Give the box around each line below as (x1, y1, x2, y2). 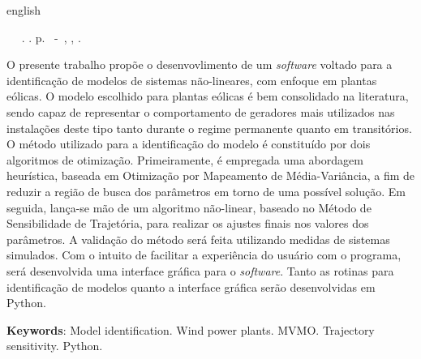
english (6, 2, 41, 18)
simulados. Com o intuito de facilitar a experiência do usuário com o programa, (6, 246, 402, 263)
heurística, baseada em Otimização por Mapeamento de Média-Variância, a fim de (6, 167, 415, 184)
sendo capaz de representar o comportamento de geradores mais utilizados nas (6, 103, 395, 120)
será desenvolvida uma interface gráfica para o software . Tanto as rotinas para (6, 262, 394, 279)
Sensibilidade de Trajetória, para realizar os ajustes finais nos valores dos (6, 215, 369, 232)
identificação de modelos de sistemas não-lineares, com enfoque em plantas (6, 71, 377, 88)
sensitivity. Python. (6, 337, 103, 354)
